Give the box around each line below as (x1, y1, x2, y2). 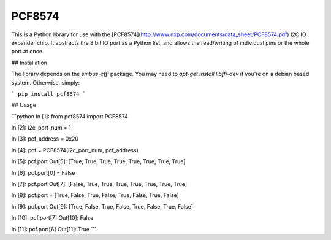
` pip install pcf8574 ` (11, 90, 86, 98)
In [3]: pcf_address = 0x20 (11, 135, 79, 142)
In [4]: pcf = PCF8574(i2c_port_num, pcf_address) (11, 146, 139, 153)
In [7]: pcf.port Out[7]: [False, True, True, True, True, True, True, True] (11, 180, 187, 188)
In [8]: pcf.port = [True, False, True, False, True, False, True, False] (11, 192, 179, 199)
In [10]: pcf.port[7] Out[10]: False (11, 214, 94, 222)
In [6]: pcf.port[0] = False (11, 169, 75, 176)
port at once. (11, 48, 44, 55)
